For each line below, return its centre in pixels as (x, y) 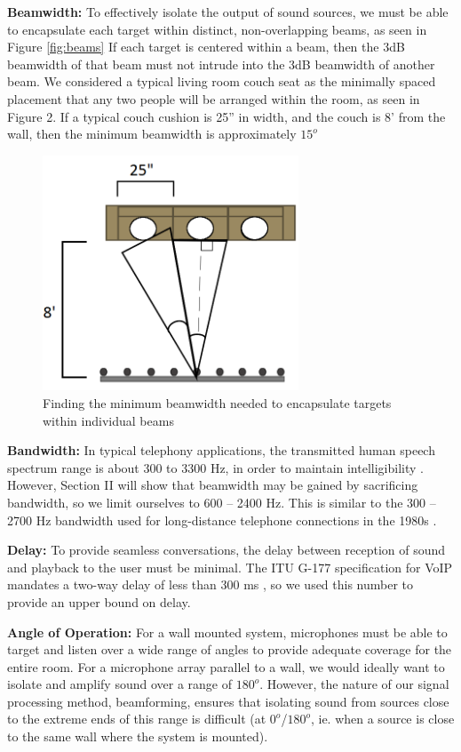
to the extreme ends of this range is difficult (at (137, 719)
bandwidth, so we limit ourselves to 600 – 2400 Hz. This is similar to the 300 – (222, 502)
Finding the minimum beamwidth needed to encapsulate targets (217, 402)
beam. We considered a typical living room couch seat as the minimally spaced (222, 81)
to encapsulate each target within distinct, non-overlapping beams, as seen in (217, 29)
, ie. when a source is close (382, 719)
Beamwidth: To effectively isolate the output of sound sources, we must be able (228, 12)
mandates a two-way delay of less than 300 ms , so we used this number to (211, 584)
